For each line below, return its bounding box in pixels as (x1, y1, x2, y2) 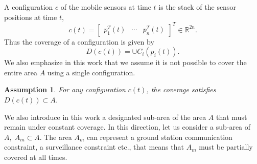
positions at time (4, 11, 57, 22)
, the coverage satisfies (146, 84, 216, 95)
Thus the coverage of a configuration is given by (4, 36, 154, 47)
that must (216, 111, 247, 122)
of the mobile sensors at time (60, 2, 151, 12)
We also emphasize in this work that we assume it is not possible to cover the (4, 57, 247, 68)
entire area (4, 67, 38, 77)
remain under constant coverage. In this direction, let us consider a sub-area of (4, 121, 251, 132)
